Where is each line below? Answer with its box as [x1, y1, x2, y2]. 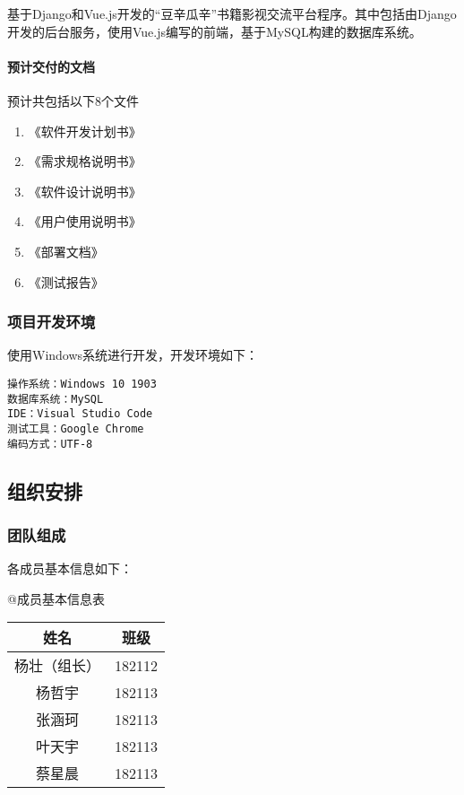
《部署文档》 [28, 241, 104, 260]
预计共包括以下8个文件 [7, 91, 139, 109]
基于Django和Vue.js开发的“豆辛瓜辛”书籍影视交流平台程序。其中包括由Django [7, 4, 457, 22]
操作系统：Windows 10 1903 [7, 377, 157, 390]
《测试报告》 [28, 272, 104, 291]
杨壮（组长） [14, 655, 101, 677]
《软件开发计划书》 [28, 121, 142, 140]
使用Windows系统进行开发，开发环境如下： [7, 345, 259, 364]
